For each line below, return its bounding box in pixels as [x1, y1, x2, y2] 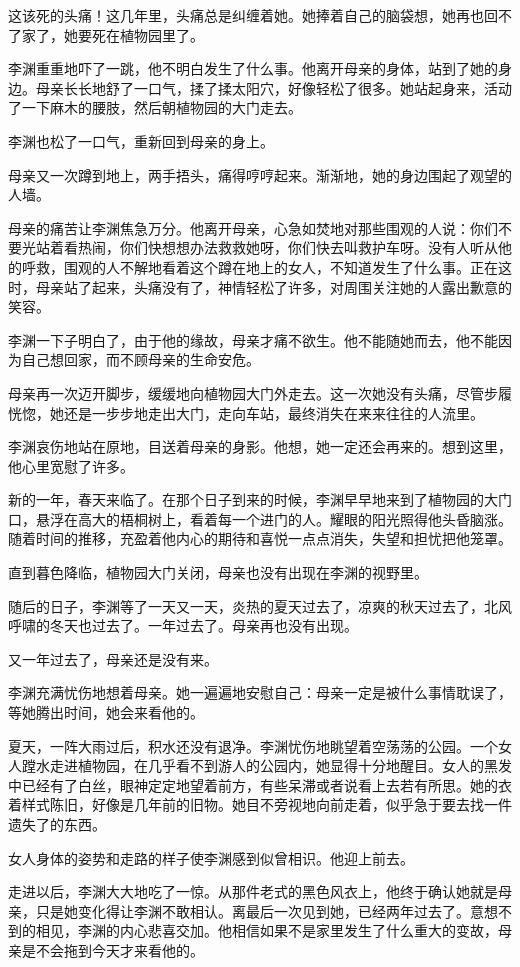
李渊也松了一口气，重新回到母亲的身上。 [8, 130, 274, 151]
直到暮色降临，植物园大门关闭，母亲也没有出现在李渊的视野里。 [8, 562, 428, 583]
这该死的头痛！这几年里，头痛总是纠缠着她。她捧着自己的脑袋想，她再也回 [8, 5, 498, 25]
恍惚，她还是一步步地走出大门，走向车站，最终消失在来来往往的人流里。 [8, 402, 484, 423]
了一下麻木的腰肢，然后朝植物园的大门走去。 [8, 97, 302, 118]
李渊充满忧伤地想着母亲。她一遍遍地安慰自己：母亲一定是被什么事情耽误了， [8, 682, 512, 703]
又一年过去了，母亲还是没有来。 [8, 648, 218, 669]
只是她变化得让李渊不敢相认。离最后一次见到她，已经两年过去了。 [35, 900, 470, 921]
